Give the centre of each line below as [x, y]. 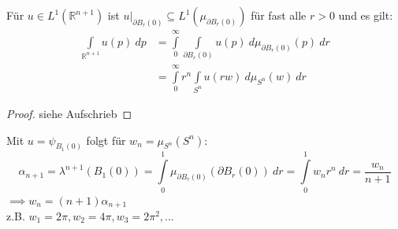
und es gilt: [366, 15]
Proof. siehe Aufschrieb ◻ [69, 113]
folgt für [106, 140]
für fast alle [279, 15]
